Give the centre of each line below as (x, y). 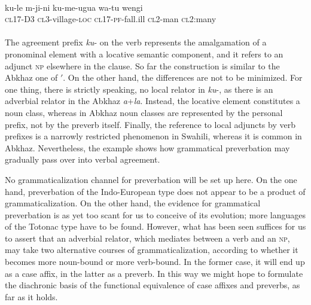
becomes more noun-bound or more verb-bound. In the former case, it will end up (155, 262)
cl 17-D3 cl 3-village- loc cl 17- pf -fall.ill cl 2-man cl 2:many (111, 19)
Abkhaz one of (31, 77)
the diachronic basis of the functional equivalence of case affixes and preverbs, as (153, 285)
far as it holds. (31, 296)
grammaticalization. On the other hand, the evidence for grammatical (133, 203)
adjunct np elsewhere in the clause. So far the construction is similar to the (142, 65)
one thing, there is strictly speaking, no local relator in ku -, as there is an (139, 89)
